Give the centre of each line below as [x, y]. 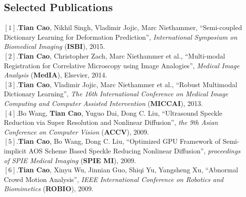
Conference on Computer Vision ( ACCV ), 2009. [77, 131]
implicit [15, 150]
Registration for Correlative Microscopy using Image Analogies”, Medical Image [122, 65]
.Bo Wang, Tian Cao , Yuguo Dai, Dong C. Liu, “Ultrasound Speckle [119, 113]
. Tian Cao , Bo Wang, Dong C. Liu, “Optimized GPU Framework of [118, 141]
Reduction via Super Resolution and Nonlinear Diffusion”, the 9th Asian [111, 122]
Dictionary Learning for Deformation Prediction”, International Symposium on [121, 37]
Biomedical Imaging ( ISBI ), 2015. [55, 46]
